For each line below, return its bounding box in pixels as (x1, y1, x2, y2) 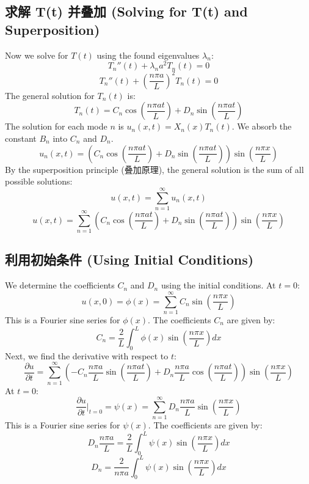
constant (5, 131, 37, 144)
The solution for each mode (5, 120, 107, 133)
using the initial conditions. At (161, 279, 276, 291)
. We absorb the (231, 120, 292, 133)
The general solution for (5, 89, 95, 101)
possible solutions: (5, 175, 73, 188)
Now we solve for (5, 48, 68, 61)
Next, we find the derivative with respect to (5, 349, 169, 362)
